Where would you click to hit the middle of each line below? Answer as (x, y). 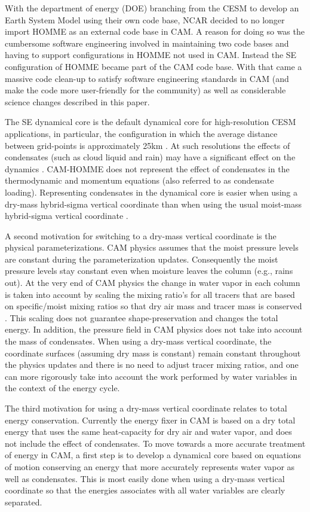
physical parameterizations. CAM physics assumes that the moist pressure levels (152, 247)
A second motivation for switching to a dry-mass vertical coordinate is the (141, 235)
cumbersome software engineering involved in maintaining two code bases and (147, 43)
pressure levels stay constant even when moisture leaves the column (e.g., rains (149, 271)
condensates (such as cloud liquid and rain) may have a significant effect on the (150, 157)
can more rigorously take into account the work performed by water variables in (151, 376)
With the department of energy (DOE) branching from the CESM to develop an (152, 8)
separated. (24, 502)
